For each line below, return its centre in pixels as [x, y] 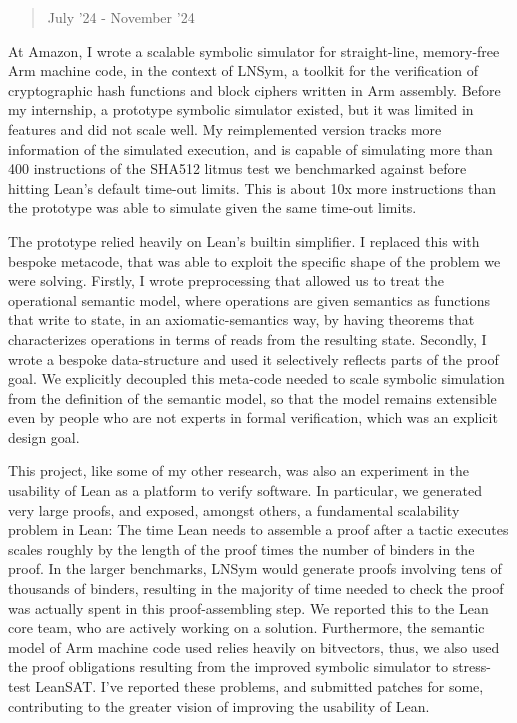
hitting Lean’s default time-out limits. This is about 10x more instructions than [252, 187]
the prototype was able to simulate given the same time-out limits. [212, 207]
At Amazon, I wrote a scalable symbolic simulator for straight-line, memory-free [254, 50]
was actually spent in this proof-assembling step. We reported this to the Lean [248, 607]
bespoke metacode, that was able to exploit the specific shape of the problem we [254, 260]
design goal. [44, 436]
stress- [471, 666]
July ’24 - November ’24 [121, 17]
